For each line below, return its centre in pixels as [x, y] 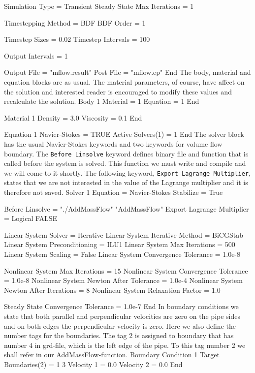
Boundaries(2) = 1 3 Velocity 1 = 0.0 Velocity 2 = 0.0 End [93, 364]
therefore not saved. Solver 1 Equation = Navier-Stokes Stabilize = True [113, 192]
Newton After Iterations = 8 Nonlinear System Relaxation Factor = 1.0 [112, 290]
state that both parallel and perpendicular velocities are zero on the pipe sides [122, 316]
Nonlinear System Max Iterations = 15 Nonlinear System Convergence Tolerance [126, 270]
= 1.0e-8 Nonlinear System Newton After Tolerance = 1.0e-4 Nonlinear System [123, 280]
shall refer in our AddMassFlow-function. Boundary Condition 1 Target [112, 355]
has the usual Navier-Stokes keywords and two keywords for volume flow [113, 143]
